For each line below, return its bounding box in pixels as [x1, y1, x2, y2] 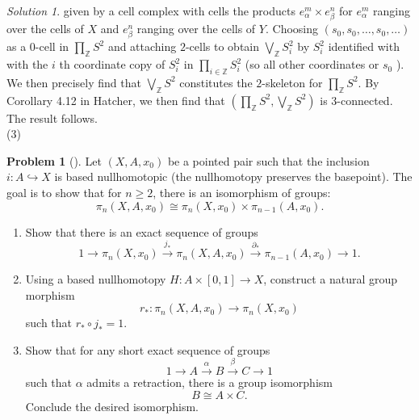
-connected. [337, 91, 393, 108]
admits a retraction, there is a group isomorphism [86, 374, 333, 391]
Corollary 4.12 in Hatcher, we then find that [6, 91, 225, 108]
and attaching [107, 38, 177, 55]
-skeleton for [262, 73, 323, 90]
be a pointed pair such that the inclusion [167, 152, 370, 169]
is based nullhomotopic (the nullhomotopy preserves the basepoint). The [54, 168, 413, 185]
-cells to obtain [185, 38, 260, 55]
